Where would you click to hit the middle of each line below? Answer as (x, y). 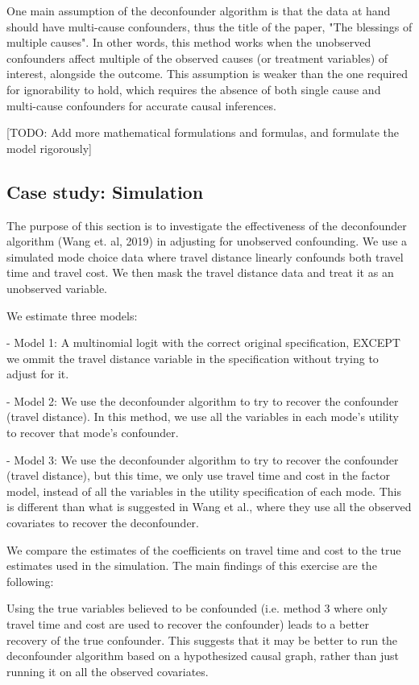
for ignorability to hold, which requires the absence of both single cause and (194, 89)
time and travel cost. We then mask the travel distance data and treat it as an (200, 272)
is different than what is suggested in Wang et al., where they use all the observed (209, 507)
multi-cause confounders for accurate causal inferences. (141, 105)
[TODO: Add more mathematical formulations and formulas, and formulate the (203, 132)
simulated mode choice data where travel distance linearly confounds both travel (205, 256)
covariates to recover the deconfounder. (103, 523)
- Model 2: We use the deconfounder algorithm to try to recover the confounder (203, 400)
